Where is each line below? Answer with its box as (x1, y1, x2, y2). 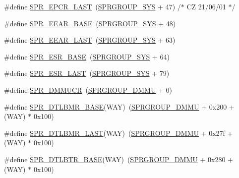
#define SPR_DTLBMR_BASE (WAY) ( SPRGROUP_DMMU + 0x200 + (4, 101, 235, 112)
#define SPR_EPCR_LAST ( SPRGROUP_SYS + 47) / (4, 1, 181, 11)
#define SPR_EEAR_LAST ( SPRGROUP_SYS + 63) (4, 35, 176, 45)
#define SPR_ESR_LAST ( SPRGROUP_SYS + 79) (4, 68, 170, 78)
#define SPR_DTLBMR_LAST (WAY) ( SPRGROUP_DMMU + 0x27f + (4, 127, 233, 138)
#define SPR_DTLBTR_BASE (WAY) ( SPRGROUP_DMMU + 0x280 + (4, 154, 233, 164)
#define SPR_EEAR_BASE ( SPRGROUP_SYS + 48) (4, 18, 176, 28)
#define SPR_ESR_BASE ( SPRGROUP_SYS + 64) (4, 51, 170, 61)
